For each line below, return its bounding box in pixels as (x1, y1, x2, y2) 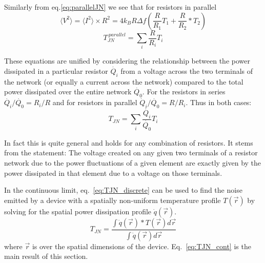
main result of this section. (4, 251, 88, 261)
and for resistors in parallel (52, 97, 137, 108)
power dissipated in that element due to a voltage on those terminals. (4, 167, 222, 178)
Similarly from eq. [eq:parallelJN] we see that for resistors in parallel (4, 2, 217, 12)
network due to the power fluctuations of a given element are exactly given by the (4, 157, 261, 168)
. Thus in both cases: (186, 97, 252, 108)
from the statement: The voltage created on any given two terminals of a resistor (4, 147, 258, 158)
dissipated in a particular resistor (4, 65, 108, 76)
